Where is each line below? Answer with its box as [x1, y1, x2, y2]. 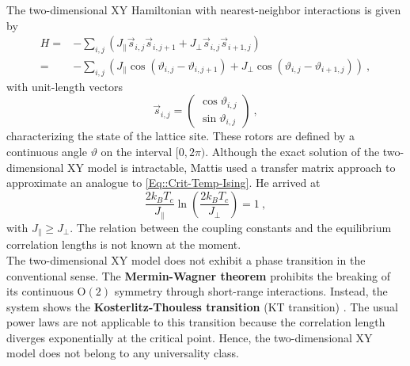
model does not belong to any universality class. [6, 345, 239, 361]
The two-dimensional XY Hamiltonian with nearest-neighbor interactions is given [6, 2, 401, 17]
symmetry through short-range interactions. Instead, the [114, 283, 388, 299]
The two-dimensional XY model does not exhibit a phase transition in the [6, 251, 366, 268]
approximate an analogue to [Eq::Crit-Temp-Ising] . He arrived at [6, 174, 321, 191]
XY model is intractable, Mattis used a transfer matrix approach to [67, 158, 396, 175]
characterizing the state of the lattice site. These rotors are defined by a [6, 128, 355, 144]
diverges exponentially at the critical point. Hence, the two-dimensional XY [6, 329, 373, 345]
